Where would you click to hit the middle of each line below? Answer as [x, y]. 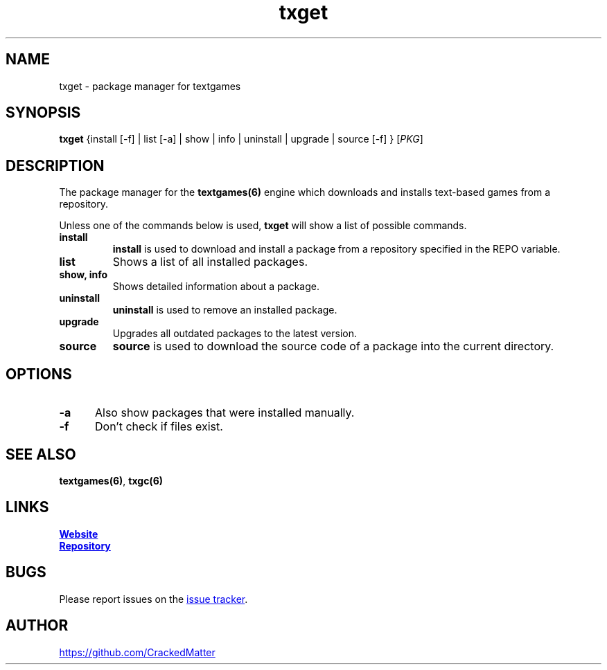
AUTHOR [37, 626]
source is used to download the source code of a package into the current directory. [333, 346]
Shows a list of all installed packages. [210, 262]
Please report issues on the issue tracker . [153, 599]
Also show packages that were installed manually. [225, 413]
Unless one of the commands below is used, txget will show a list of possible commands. [263, 226]
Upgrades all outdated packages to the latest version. [235, 334]
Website [79, 534]
